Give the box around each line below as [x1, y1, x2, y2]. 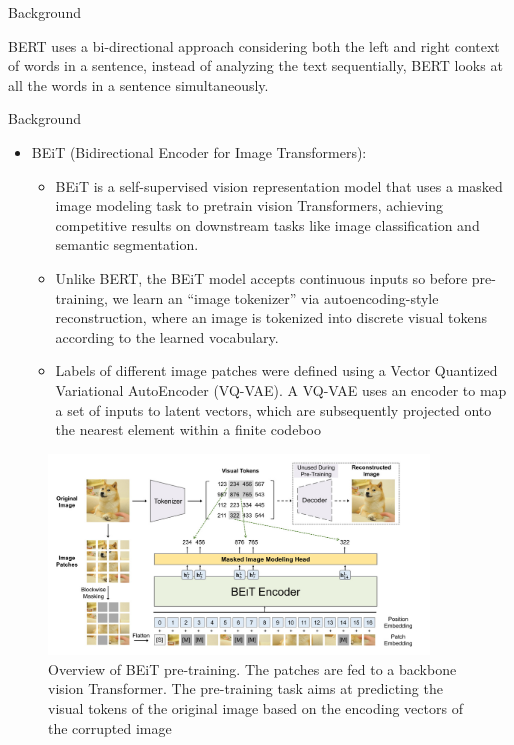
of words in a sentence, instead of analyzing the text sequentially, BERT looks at [8, 55, 503, 76]
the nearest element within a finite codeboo [55, 419, 321, 440]
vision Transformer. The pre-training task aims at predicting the [48, 678, 443, 699]
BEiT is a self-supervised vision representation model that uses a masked [55, 175, 503, 196]
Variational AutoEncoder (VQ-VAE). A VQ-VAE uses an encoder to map [55, 379, 507, 400]
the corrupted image [48, 717, 172, 738]
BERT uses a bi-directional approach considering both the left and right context [8, 35, 500, 56]
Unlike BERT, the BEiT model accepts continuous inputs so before [55, 267, 468, 288]
